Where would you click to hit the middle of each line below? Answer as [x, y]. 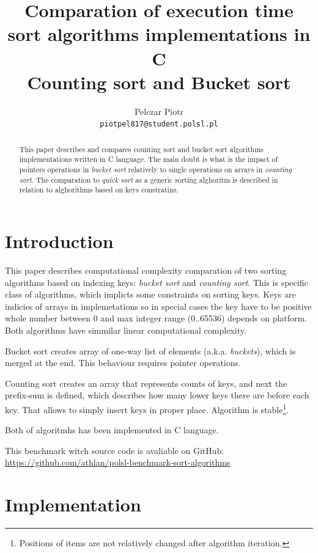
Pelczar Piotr [159, 111]
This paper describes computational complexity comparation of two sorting [146, 270]
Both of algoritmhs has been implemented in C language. [112, 430]
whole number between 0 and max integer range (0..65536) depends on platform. [156, 318]
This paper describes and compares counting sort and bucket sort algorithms [141, 149]
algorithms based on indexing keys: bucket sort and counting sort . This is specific [157, 282]
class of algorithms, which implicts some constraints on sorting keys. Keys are [150, 294]
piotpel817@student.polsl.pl [159, 124]
